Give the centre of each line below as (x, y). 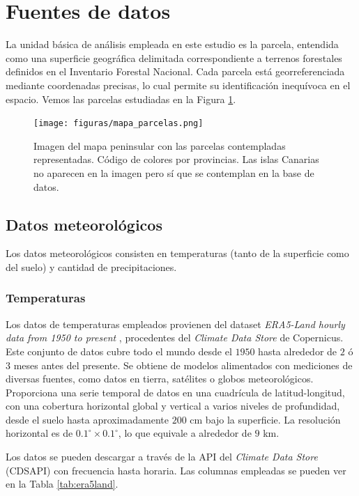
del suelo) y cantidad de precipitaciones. (91, 266)
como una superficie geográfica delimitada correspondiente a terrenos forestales (174, 57)
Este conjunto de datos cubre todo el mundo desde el (119, 351)
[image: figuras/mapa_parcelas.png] (119, 124)
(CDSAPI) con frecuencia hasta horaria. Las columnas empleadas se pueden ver (176, 470)
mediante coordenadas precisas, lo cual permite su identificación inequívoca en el (178, 85)
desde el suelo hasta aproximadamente (87, 419)
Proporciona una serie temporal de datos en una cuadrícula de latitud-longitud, (175, 392)
